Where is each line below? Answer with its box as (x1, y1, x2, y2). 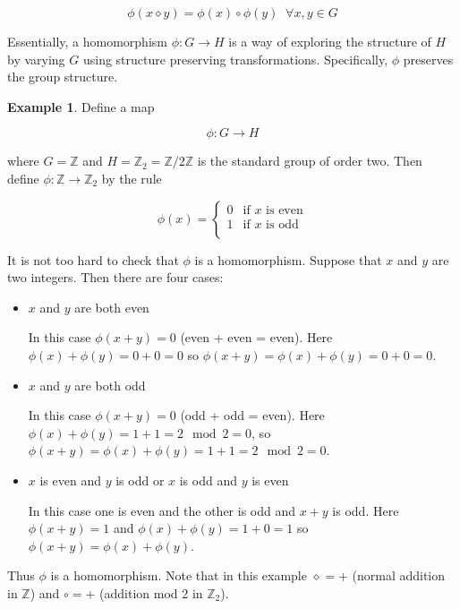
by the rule (101, 168, 162, 187)
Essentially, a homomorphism (7, 32, 167, 50)
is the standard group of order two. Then (197, 151, 422, 170)
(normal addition (352, 566, 446, 585)
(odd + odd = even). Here (180, 406, 325, 425)
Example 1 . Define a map (7, 97, 155, 116)
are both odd (74, 375, 146, 394)
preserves (403, 49, 454, 68)
